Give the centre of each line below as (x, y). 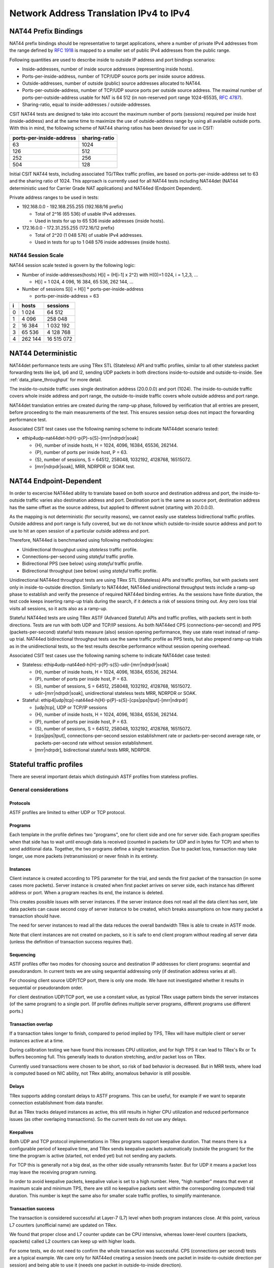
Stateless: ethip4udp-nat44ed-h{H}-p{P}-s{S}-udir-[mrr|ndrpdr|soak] (96, 665)
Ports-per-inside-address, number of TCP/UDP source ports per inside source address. (114, 76)
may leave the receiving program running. (53, 1172)
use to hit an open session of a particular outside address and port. (79, 531)
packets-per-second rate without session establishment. (94, 743)
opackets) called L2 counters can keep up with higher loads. (73, 1241)
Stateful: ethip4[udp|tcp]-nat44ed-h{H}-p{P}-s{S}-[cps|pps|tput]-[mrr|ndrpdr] (105, 700)
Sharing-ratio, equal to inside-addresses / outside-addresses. (87, 104)
